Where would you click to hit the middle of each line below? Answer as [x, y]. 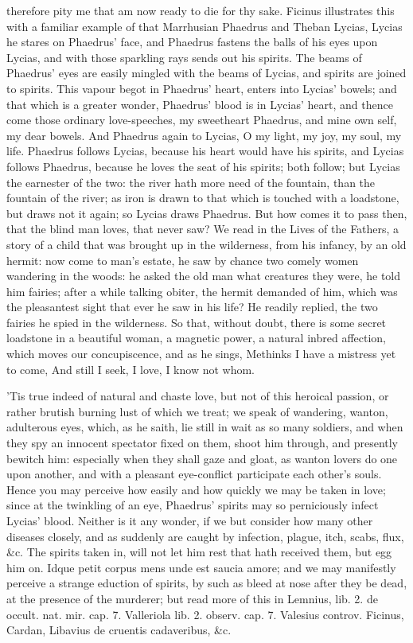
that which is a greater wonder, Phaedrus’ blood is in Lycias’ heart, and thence [200, 104]
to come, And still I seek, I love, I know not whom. [131, 369]
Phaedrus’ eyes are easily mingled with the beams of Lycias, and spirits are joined [206, 73]
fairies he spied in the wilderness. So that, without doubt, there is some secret [197, 322]
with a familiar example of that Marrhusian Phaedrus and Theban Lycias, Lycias [205, 26]
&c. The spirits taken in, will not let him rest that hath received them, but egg [199, 552]
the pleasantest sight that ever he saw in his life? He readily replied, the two [192, 307]
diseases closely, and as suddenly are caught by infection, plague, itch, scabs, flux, [205, 536]
